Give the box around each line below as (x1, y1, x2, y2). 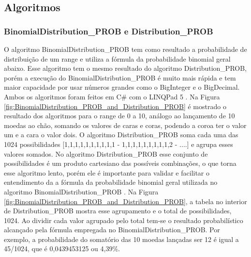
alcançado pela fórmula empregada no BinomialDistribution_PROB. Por (4, 225, 220, 235)
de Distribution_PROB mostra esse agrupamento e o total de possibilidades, (4, 206, 232, 216)
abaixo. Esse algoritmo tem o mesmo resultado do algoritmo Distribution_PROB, (4, 63, 247, 73)
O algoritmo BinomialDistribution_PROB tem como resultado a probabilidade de (4, 44, 247, 54)
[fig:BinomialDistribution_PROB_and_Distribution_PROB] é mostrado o (4, 101, 226, 111)
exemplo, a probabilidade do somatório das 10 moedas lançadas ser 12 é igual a (4, 234, 239, 244)
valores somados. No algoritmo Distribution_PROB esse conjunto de (4, 148, 208, 159)
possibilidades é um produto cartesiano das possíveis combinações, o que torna (4, 158, 236, 168)
